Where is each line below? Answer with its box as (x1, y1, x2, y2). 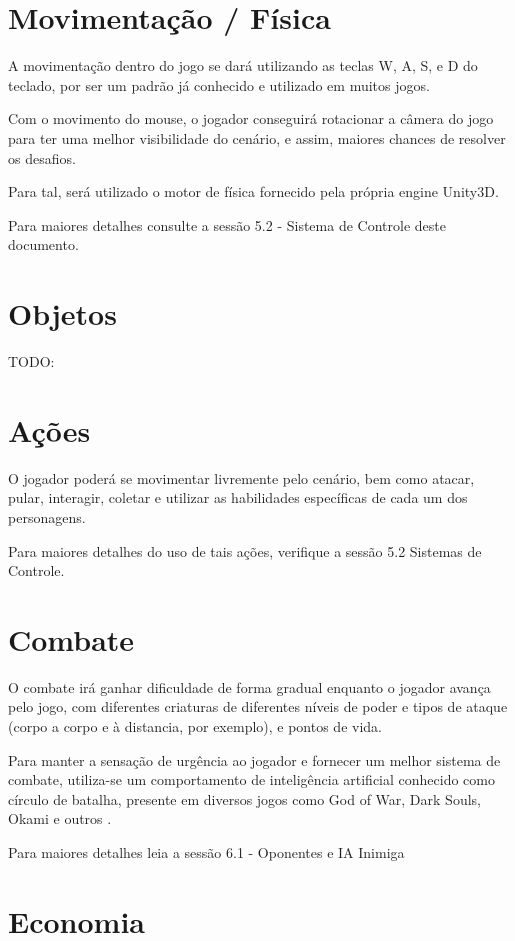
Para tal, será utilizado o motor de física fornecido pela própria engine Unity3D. (8, 181, 499, 202)
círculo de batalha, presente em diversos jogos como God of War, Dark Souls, (8, 788, 481, 809)
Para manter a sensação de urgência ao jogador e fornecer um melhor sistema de (8, 749, 501, 770)
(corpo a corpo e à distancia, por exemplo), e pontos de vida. (8, 716, 382, 736)
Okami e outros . (8, 808, 112, 829)
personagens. (8, 506, 86, 527)
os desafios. (8, 147, 76, 168)
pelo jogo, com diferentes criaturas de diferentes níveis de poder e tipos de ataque (8, 696, 508, 717)
